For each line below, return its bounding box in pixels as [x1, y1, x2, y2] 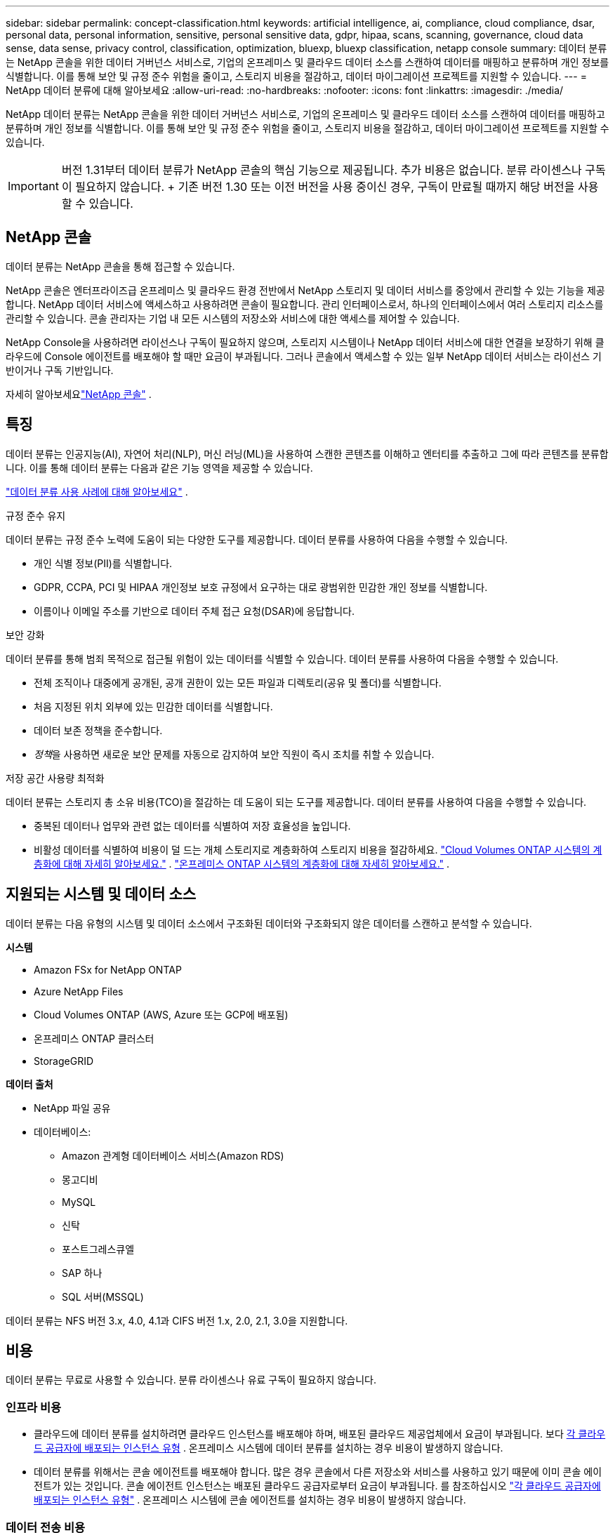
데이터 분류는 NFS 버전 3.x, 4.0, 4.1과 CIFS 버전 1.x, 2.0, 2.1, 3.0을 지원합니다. [6, 1314, 348, 1327]
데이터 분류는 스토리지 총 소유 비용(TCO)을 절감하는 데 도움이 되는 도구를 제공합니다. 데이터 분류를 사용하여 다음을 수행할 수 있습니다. [6, 795, 587, 808]
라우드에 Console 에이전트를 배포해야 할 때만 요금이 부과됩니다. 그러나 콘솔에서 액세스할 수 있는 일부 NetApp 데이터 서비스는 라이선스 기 [6, 350, 602, 362]
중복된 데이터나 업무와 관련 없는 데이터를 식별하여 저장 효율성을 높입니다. [34, 819, 351, 832]
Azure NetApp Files [34, 985, 124, 997]
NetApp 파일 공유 [34, 1101, 111, 1114]
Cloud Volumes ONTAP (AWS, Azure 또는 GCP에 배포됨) [34, 1008, 289, 1021]
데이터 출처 [6, 1077, 53, 1090]
